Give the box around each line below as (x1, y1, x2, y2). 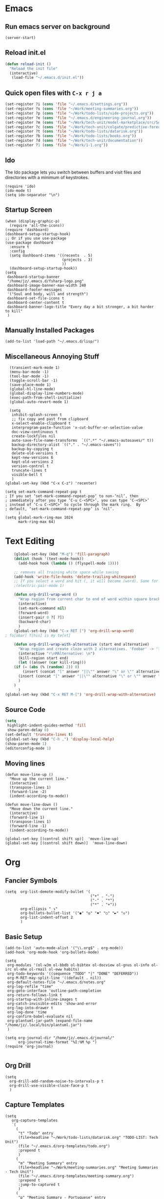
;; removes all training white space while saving (14, 569, 119, 575)
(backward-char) (18, 619, 51, 624)
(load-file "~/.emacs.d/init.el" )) (11, 75, 84, 80)
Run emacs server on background (5, 23, 110, 31)
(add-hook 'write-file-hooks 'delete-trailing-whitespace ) (14, 574, 137, 579)
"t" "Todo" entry (18, 1131, 54, 1135)
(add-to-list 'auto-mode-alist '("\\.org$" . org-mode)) (5, 946, 123, 950)
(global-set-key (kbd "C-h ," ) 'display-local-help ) (5, 737, 115, 742)
